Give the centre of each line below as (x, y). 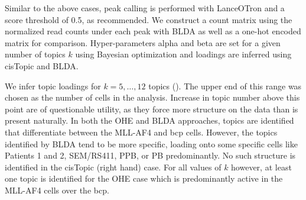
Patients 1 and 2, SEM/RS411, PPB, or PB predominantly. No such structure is (150, 155)
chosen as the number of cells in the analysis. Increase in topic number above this (152, 97)
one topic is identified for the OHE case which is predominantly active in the (144, 178)
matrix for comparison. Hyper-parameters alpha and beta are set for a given (143, 42)
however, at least (261, 167)
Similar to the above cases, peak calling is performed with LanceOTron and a (145, 8)
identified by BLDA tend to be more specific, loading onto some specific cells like (151, 143)
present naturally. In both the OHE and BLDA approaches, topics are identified (149, 120)
